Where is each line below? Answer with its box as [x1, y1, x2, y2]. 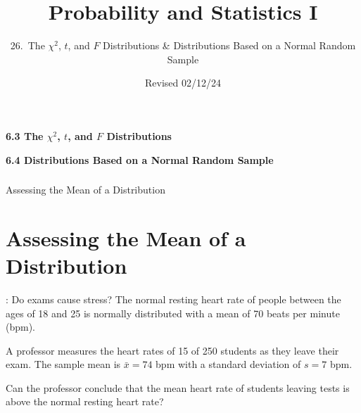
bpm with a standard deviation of [156, 357, 301, 371]
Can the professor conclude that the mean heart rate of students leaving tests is [6, 380, 350, 395]
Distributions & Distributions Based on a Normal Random [103, 38, 356, 53]
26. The [10, 38, 45, 53]
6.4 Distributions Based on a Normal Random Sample [6, 152, 274, 167]
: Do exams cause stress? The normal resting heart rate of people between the [6, 291, 341, 306]
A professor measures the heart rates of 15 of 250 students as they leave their [6, 343, 339, 357]
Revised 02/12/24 [145, 75, 221, 90]
